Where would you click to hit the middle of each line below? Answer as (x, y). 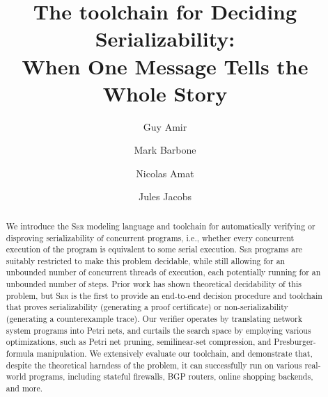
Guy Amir (165, 126)
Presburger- (295, 342)
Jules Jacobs (165, 196)
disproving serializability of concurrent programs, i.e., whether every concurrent (150, 237)
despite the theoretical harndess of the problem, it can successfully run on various (154, 365)
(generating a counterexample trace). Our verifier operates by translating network (154, 319)
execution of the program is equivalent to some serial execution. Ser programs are (154, 249)
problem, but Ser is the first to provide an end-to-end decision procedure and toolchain (164, 295)
